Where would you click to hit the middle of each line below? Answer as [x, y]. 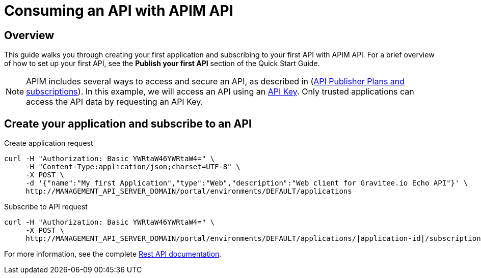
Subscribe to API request [46, 207]
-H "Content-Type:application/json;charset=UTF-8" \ [133, 167]
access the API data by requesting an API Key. [115, 102]
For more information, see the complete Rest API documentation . [113, 254]
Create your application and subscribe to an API [128, 123]
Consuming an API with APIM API [119, 11]
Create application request [49, 143]
